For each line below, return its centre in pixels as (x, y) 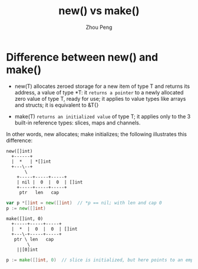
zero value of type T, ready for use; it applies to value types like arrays (100, 99)
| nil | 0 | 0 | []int (50, 182)
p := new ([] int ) (26, 208)
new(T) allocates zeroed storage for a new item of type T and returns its (102, 86)
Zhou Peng (99, 27)
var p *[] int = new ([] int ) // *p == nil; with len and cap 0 (84, 203)
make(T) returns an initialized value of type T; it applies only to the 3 (103, 116)
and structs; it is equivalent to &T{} (57, 105)
